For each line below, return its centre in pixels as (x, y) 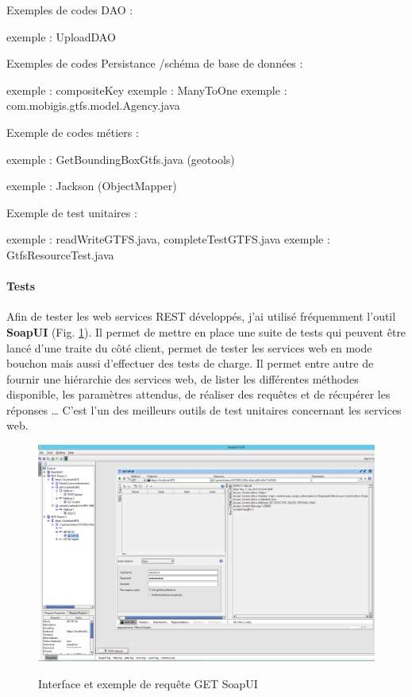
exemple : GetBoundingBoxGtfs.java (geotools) (121, 159)
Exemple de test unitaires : (72, 212)
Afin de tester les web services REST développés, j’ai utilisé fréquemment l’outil (201, 316)
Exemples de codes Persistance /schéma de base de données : (155, 63)
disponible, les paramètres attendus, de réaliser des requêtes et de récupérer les (198, 394)
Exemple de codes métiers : (73, 132)
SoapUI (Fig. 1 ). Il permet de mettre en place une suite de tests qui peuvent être (206, 331)
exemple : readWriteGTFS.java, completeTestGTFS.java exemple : (168, 239)
